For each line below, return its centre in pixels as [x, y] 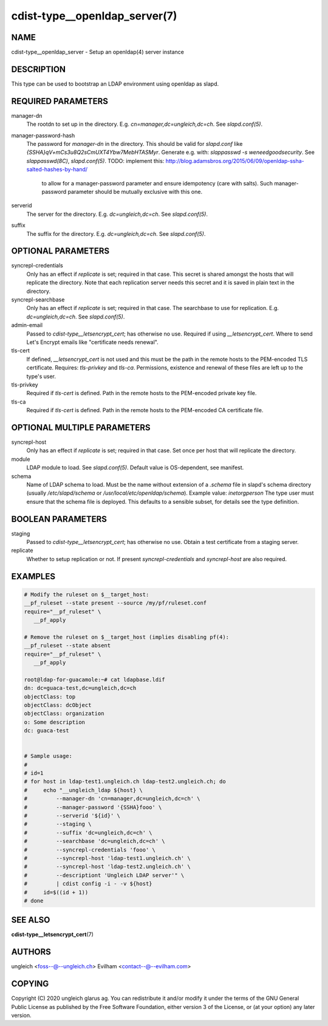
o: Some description [54, 722]
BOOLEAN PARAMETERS [59, 519]
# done [34, 900]
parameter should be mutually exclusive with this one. [135, 192]
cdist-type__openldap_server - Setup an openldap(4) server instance [98, 52]
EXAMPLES [33, 577]
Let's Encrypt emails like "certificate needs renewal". [92, 342]
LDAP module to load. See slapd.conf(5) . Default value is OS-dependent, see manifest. [135, 467]
